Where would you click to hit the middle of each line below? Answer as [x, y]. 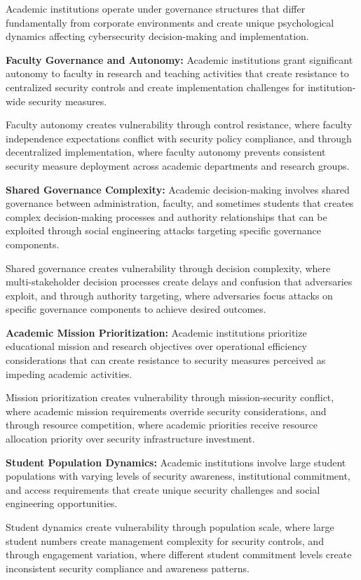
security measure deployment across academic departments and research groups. [178, 165]
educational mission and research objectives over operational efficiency [156, 346]
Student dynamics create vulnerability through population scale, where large [170, 527]
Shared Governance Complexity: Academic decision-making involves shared [178, 189]
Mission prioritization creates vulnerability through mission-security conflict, [170, 397]
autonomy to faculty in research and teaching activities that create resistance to [177, 73]
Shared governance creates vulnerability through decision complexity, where [168, 268]
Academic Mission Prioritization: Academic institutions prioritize [156, 332]
